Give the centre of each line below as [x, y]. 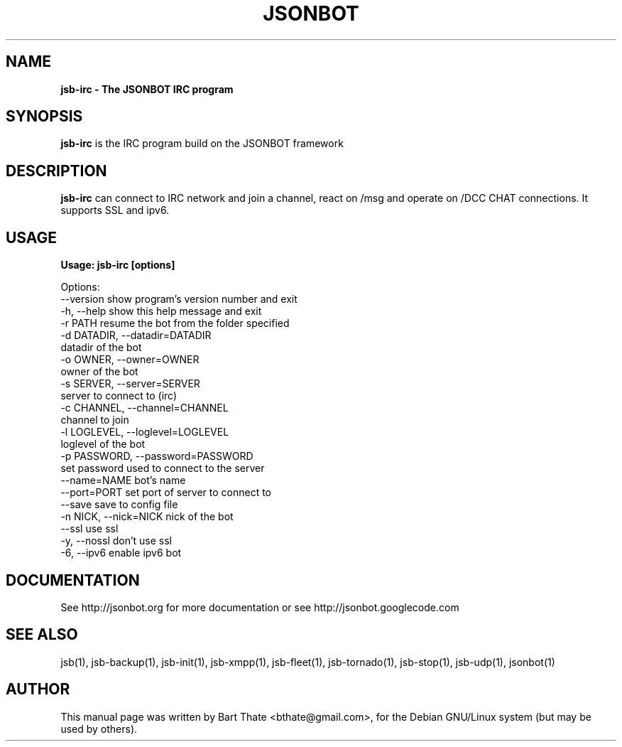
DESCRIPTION [56, 171]
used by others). [99, 729]
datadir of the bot [101, 348]
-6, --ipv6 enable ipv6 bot [121, 553]
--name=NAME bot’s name [123, 480]
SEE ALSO [42, 635]
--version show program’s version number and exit [179, 299]
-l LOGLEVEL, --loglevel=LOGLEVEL [145, 432]
